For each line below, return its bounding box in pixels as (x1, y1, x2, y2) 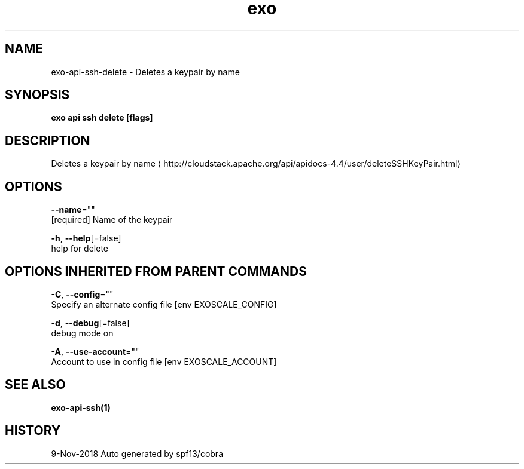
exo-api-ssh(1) (51, 402, 111, 413)
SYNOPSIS (5, 87, 70, 103)
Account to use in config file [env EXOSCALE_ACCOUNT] (51, 356, 277, 367)
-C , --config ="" (51, 289, 114, 299)
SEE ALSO (5, 377, 66, 393)
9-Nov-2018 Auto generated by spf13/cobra (51, 448, 223, 459)
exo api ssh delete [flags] (51, 112, 153, 123)
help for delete (51, 243, 108, 254)
